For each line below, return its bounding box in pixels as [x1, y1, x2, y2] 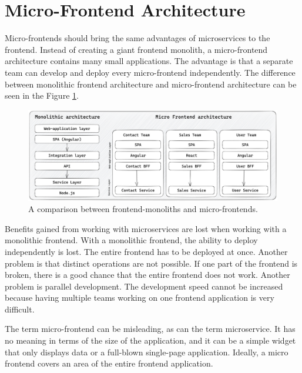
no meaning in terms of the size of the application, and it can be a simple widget [5, 334, 296, 347]
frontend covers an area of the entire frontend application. [5, 357, 213, 369]
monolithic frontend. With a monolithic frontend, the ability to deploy [5, 234, 258, 246]
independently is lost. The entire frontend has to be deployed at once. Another [5, 245, 288, 257]
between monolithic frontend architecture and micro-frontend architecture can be [5, 78, 297, 90]
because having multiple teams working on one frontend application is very [5, 291, 274, 304]
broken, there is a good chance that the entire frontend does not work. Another [5, 268, 290, 281]
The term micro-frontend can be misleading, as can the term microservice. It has [5, 322, 296, 335]
